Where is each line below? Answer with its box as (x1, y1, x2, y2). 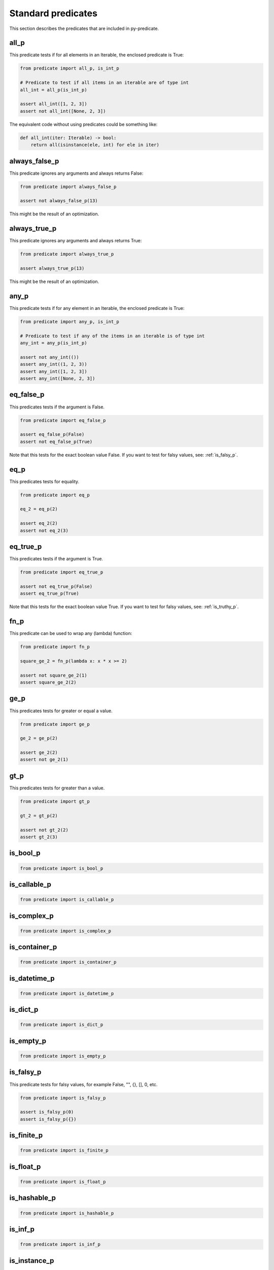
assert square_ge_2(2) (20, 680, 77, 685)
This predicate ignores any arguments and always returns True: (9, 238, 142, 244)
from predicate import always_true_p (20, 251, 114, 257)
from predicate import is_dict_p (20, 1022, 104, 1028)
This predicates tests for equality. (9, 478, 80, 485)
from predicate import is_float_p (20, 1179, 106, 1185)
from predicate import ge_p (20, 721, 90, 727)
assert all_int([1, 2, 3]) (20, 101, 87, 107)
